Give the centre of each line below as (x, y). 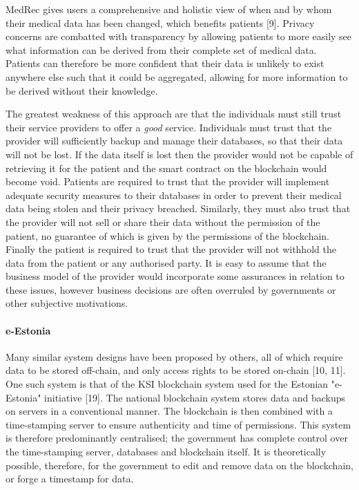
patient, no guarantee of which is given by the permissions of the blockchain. (167, 235)
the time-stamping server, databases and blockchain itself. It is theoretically (166, 452)
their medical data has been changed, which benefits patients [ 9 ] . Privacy (160, 22)
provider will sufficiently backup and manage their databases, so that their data (174, 141)
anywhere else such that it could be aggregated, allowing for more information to (177, 76)
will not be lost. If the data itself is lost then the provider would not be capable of (179, 154)
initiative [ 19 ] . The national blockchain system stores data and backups (195, 397)
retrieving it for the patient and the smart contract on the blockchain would (166, 168)
